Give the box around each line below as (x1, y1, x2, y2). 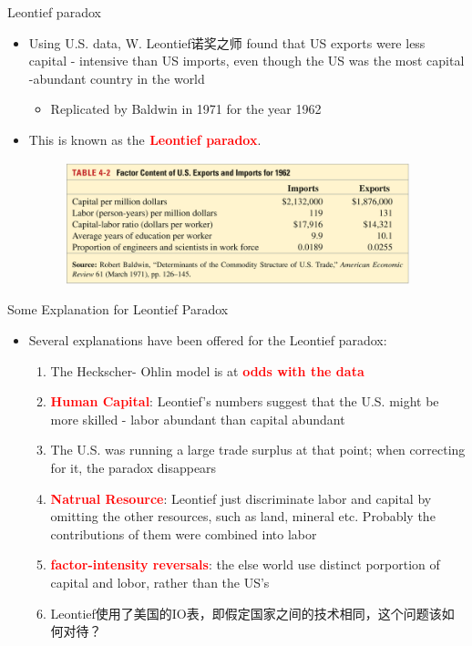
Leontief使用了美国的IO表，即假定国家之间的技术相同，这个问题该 (50, 603, 442, 622)
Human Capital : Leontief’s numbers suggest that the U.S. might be (50, 392, 439, 411)
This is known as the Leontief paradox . (28, 129, 262, 149)
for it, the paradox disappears (50, 458, 217, 477)
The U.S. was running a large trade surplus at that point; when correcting (50, 440, 466, 459)
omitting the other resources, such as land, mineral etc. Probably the (50, 507, 436, 526)
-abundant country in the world (28, 68, 205, 87)
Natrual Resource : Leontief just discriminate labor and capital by (50, 488, 432, 508)
